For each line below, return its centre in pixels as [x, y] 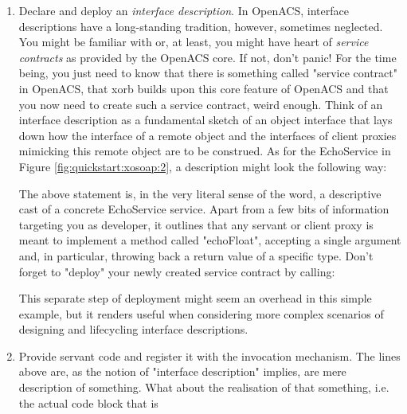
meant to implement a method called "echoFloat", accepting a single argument [210, 240]
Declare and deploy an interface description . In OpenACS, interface [184, 10]
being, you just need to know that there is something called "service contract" [208, 73]
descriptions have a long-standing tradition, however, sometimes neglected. [201, 26]
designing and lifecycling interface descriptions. [133, 329]
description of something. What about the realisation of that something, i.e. [204, 387]
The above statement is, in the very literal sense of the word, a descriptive [200, 193]
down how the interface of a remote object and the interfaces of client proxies [207, 135]
